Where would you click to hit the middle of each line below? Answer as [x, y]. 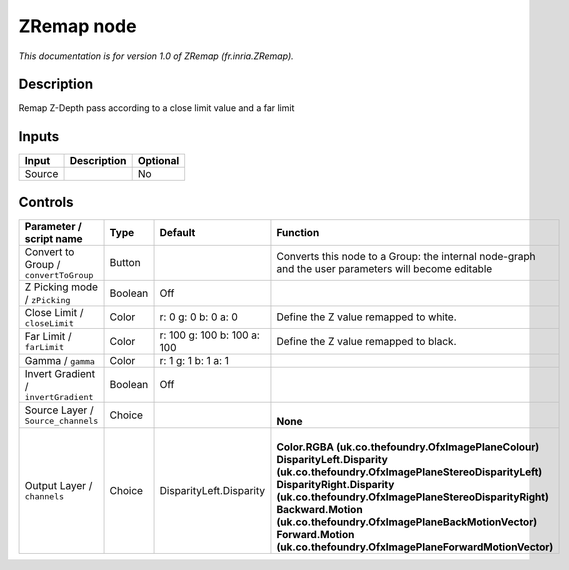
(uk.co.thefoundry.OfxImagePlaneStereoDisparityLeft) [409, 472]
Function [298, 232]
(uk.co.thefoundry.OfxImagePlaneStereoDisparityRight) [412, 497]
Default [177, 232]
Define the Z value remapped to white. [366, 317]
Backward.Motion [320, 509]
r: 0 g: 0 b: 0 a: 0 [199, 317]
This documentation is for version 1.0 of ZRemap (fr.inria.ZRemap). [156, 56]
